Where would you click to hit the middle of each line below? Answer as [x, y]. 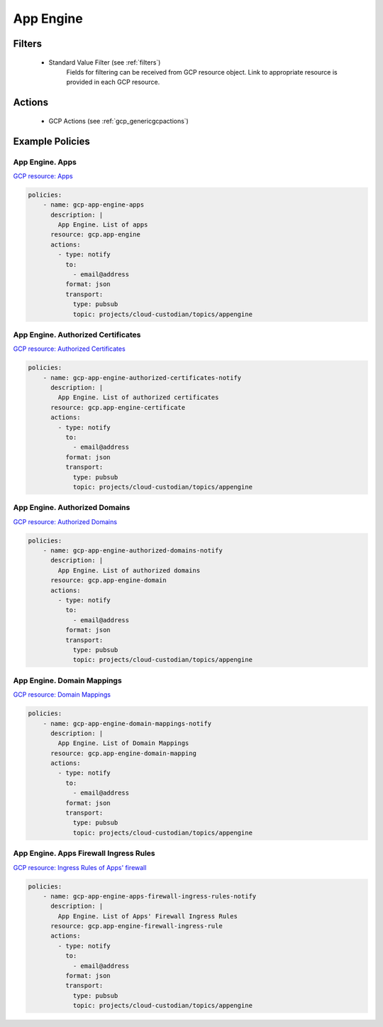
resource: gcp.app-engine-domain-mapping [123, 753]
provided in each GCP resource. [113, 82]
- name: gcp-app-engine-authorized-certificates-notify [142, 377]
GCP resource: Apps [43, 176]
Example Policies [51, 141]
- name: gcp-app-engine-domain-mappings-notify [127, 723]
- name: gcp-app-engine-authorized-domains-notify [133, 551]
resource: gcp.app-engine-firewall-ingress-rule [137, 926]
